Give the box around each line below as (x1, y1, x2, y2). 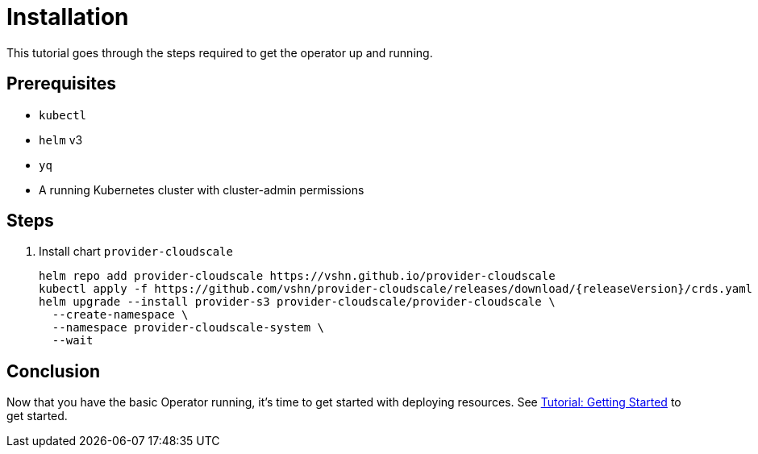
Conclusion (6, 360, 101, 381)
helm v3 (39, 132, 83, 147)
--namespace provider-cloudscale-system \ (52, 321, 325, 335)
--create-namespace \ (52, 308, 189, 322)
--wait (52, 334, 94, 348)
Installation (6, 3, 129, 31)
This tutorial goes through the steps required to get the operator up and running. (6, 45, 433, 60)
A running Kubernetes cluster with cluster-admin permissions (39, 182, 364, 197)
